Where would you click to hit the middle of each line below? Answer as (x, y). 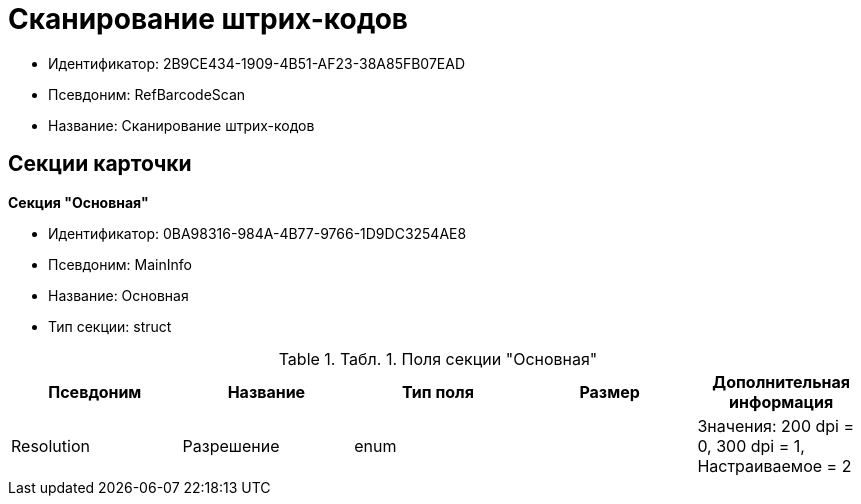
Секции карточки (100, 164)
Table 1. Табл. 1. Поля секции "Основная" (438, 358)
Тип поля (438, 391)
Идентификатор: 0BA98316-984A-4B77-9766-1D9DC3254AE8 (257, 233)
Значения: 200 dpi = (776, 425)
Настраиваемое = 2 (774, 465)
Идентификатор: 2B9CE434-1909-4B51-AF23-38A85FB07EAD (257, 63)
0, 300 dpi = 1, (751, 445)
